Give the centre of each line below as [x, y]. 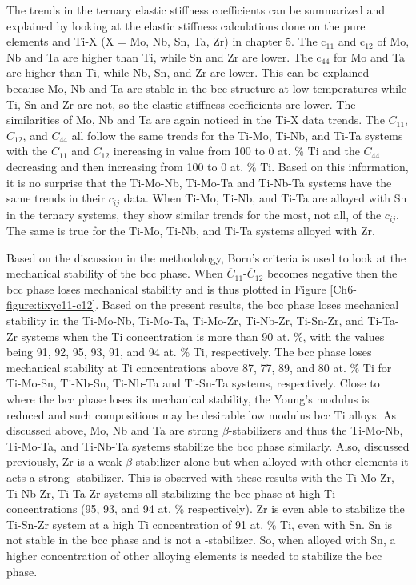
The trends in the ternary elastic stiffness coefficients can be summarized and [196, 10]
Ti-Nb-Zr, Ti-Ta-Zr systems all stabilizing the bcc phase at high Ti [171, 493]
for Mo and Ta [369, 56]
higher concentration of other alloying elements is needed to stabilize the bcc [194, 555]
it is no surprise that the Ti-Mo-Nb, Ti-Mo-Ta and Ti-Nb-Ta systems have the [199, 182]
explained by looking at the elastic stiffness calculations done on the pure [186, 25]
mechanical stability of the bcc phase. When [115, 273]
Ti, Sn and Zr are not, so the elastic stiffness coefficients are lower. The [181, 104]
